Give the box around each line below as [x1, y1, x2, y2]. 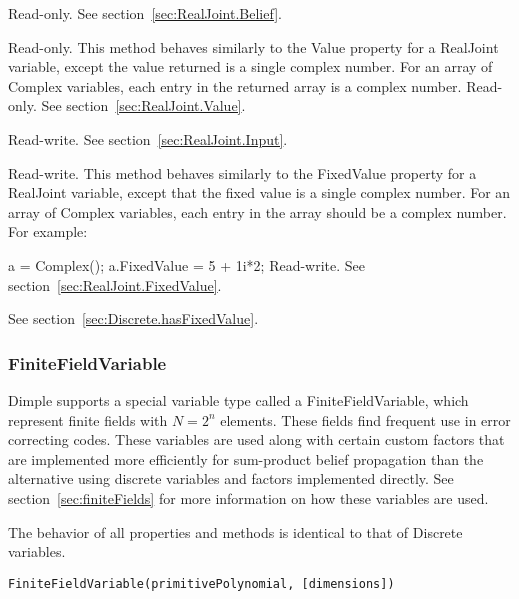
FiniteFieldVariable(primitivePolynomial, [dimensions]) [8, 576, 395, 591]
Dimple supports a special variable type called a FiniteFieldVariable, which [8, 389, 469, 410]
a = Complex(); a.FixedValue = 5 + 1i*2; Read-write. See [8, 254, 366, 275]
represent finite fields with [8, 409, 168, 430]
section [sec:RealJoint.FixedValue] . [8, 274, 222, 295]
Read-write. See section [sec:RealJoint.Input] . [8, 128, 288, 149]
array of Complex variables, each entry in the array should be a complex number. [8, 201, 507, 222]
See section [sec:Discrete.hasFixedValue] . [8, 308, 259, 329]
